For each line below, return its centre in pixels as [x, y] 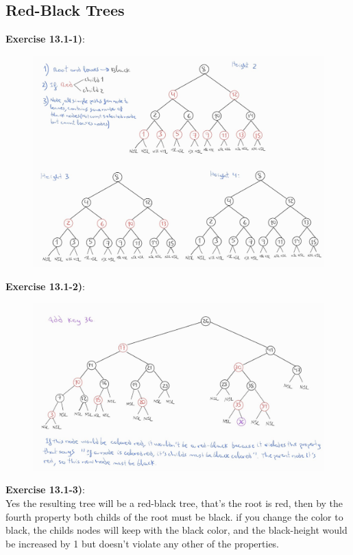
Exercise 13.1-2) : [46, 286]
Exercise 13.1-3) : [46, 489]
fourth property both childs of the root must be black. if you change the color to [174, 516]
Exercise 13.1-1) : [46, 39]
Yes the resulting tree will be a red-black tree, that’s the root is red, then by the [174, 503]
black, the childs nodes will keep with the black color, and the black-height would [176, 530]
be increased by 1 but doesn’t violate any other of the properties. [143, 543]
